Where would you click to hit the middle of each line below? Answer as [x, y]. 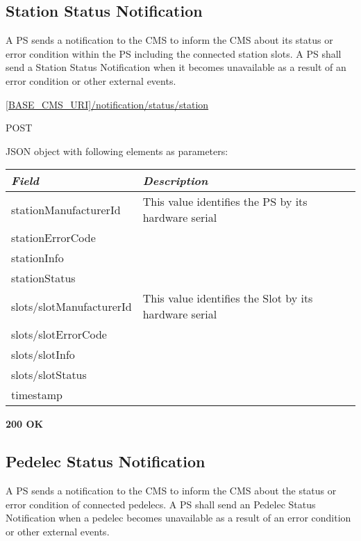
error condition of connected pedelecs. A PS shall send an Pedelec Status [161, 504]
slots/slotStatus [49, 375]
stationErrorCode [53, 238]
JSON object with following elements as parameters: [117, 151]
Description [175, 181]
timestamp [37, 395]
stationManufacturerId [66, 209]
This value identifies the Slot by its [228, 298]
